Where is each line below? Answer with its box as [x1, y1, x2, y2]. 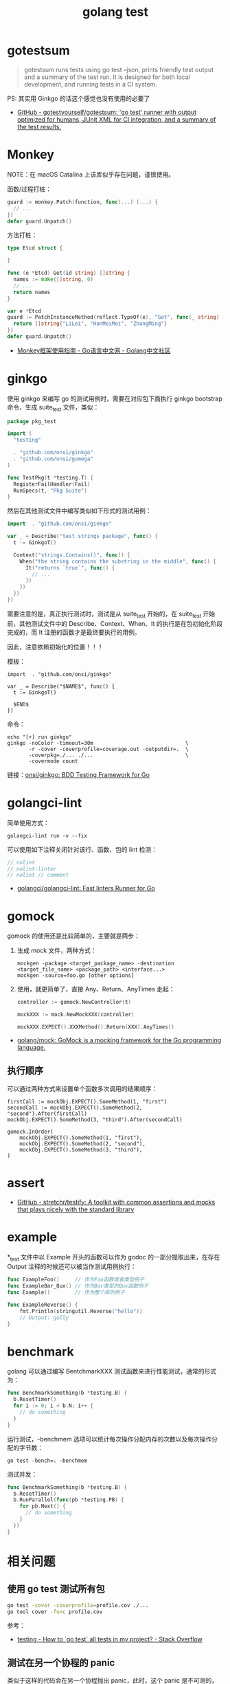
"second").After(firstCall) [7, 1110, 88, 1117]
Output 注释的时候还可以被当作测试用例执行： [7, 1262, 137, 1271]
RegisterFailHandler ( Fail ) [13, 480, 91, 488]
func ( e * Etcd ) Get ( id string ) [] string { [7, 269, 130, 277]
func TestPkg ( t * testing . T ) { [7, 474, 94, 481]
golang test [82, 4, 149, 20]
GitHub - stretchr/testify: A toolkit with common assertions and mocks [16, 1198, 216, 1206]
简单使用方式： [7, 818, 49, 827]
